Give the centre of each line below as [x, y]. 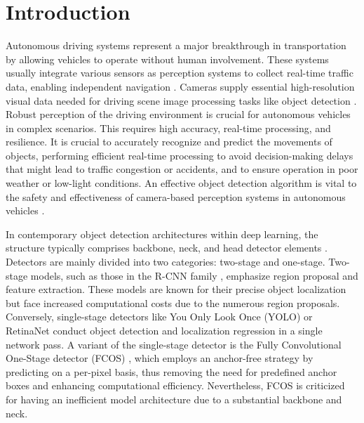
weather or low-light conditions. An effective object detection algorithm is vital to [181, 183]
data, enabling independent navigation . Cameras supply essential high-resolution [180, 86]
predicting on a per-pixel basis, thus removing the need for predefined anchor [171, 371]
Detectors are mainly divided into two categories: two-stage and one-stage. [166, 262]
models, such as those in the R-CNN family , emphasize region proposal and [194, 275]
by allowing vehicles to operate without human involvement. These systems [167, 59]
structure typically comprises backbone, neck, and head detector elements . [167, 248]
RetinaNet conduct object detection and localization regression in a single [164, 330]
